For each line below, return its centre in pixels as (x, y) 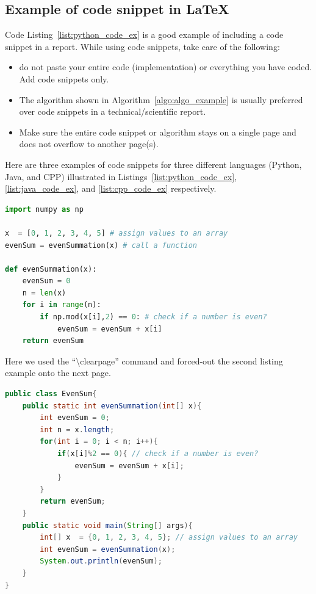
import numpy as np (44, 209)
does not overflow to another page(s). (89, 144)
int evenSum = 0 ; (75, 418)
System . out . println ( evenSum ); (101, 561)
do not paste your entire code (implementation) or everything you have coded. (166, 67)
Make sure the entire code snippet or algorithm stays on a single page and (158, 132)
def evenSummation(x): (51, 269)
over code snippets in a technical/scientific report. (113, 111)
